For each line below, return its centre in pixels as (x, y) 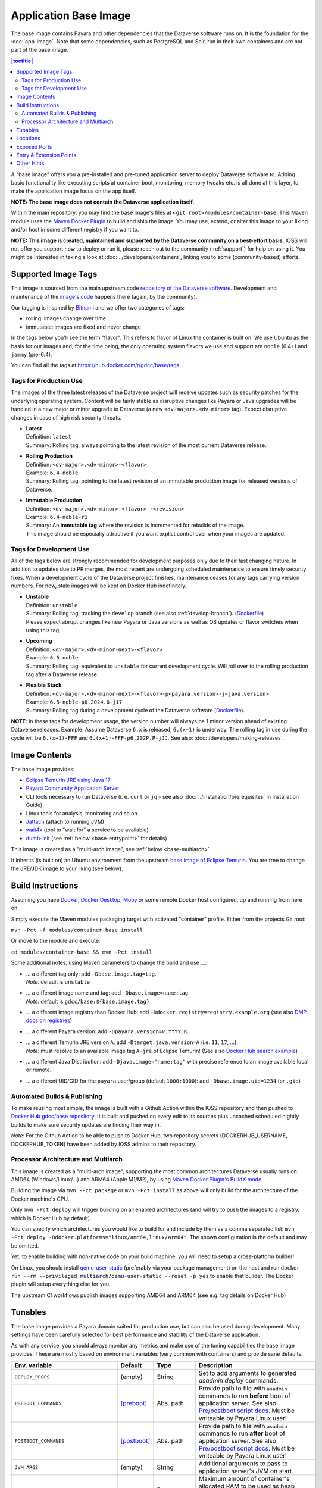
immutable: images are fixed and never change (83, 327)
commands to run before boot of (245, 1396)
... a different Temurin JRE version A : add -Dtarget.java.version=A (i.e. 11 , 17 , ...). (132, 1042)
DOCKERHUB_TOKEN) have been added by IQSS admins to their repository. (104, 1144)
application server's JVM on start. (246, 1471)
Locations (29, 138)
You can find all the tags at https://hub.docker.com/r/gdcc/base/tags (95, 365)
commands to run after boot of (242, 1433)
